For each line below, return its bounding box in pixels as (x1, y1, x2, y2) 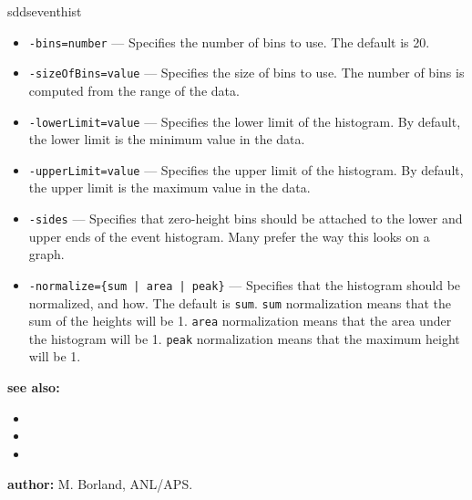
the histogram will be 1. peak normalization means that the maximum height (28, 328, 460, 348)
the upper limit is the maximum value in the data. (28, 178, 311, 197)
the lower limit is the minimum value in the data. (28, 130, 305, 149)
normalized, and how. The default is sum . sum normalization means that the (28, 293, 452, 312)
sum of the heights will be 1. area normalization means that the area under (28, 311, 452, 330)
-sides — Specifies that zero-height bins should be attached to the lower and (28, 209, 463, 227)
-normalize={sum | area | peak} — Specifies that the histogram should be (28, 275, 461, 294)
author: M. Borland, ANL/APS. (7, 474, 193, 494)
